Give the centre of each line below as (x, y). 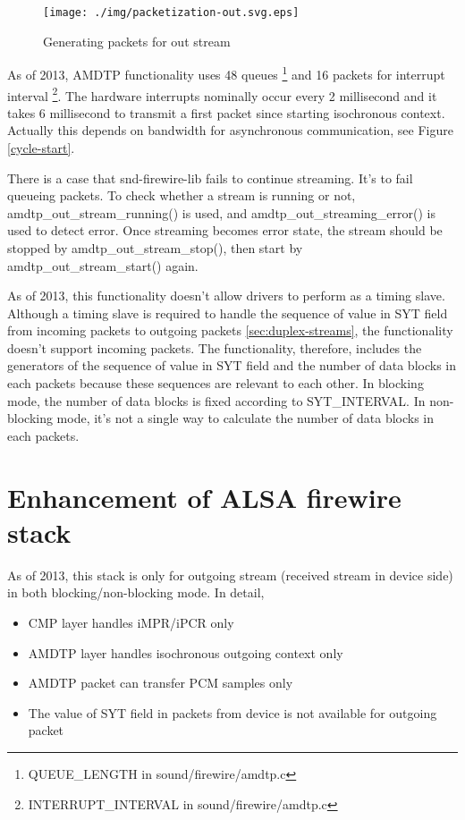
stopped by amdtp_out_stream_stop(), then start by (155, 247)
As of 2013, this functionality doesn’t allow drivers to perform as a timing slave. (226, 296)
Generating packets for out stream (137, 41)
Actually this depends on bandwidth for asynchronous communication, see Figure (230, 130)
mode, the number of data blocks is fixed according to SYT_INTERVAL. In (216, 400)
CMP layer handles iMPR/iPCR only (131, 622)
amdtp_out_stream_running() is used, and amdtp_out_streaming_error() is (222, 212)
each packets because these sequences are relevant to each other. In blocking (216, 383)
